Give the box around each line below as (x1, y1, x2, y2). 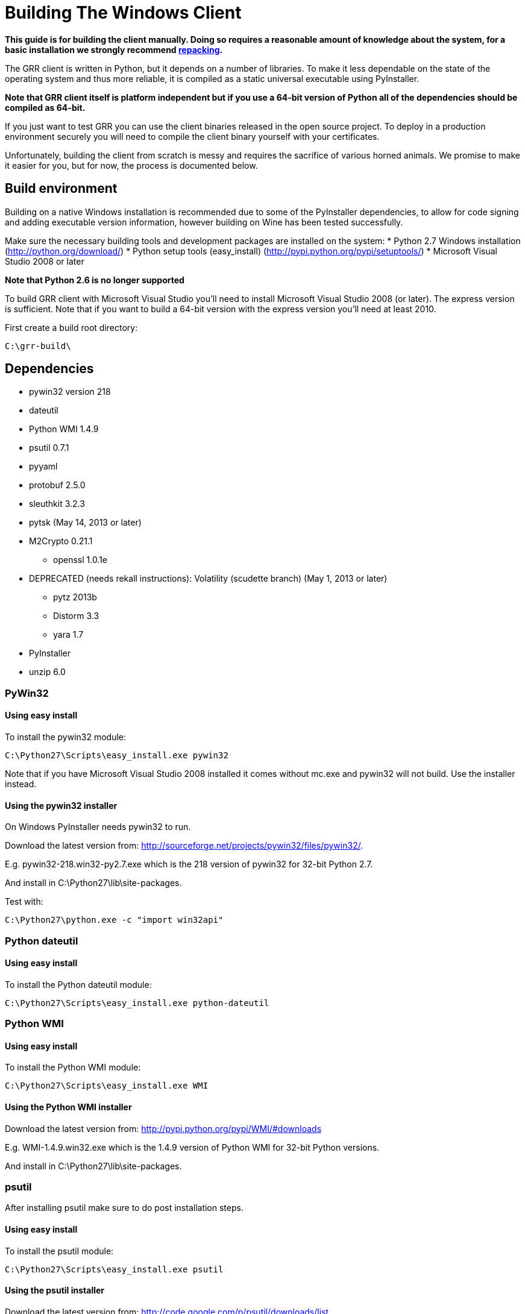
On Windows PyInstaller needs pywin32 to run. (5, 822, 191, 832)
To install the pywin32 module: (5, 732, 127, 743)
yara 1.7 (53, 629, 84, 640)
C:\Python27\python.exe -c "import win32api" (5, 915, 224, 925)
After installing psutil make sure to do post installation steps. (5, 1202, 244, 1213)
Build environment (5, 181, 118, 196)
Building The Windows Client (5, 2, 242, 23)
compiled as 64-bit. (5, 102, 86, 113)
